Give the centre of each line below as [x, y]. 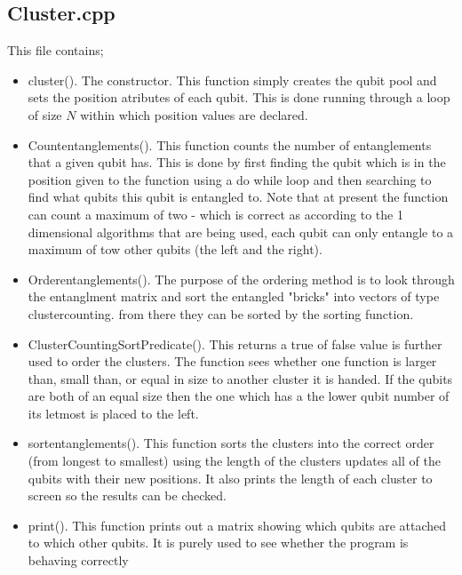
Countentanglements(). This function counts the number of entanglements [230, 144]
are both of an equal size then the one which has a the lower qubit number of [239, 396]
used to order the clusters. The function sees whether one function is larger [232, 361]
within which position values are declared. [194, 114]
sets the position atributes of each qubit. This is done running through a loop [239, 97]
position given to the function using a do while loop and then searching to [230, 179]
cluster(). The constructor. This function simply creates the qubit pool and [232, 80]
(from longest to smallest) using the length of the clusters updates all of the [234, 461]
